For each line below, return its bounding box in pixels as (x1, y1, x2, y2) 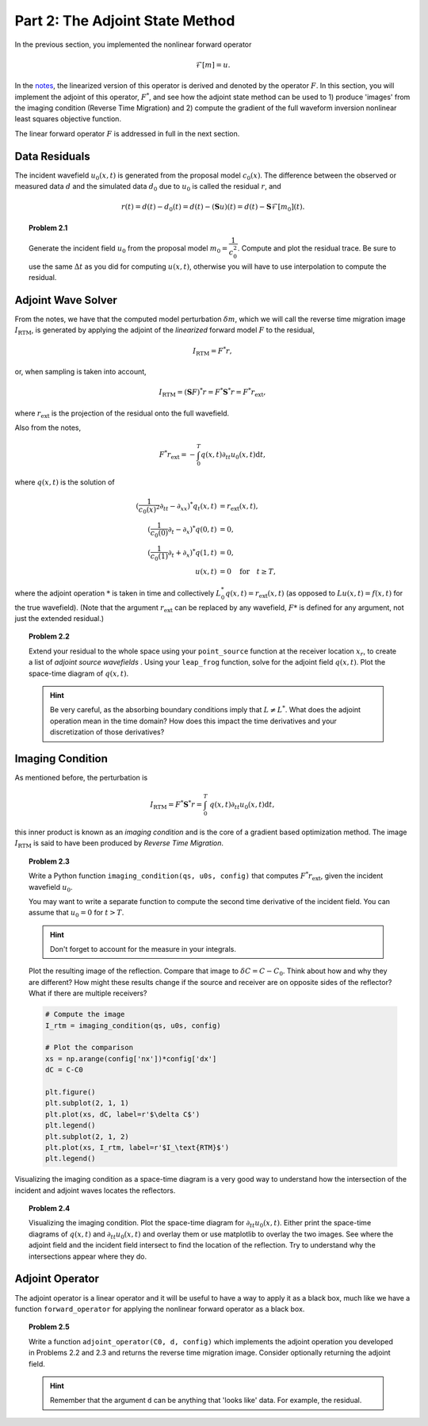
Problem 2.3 (29, 857, 71, 866)
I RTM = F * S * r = (150, 799, 202, 811)
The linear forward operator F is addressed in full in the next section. (14, 128, 240, 138)
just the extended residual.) (14, 614, 105, 623)
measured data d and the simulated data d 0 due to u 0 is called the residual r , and (14, 181, 281, 193)
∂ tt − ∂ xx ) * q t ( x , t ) (159, 500, 217, 512)
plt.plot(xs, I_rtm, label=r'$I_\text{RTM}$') (44, 1143, 230, 1152)
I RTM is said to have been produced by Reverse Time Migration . (14, 838, 224, 850)
